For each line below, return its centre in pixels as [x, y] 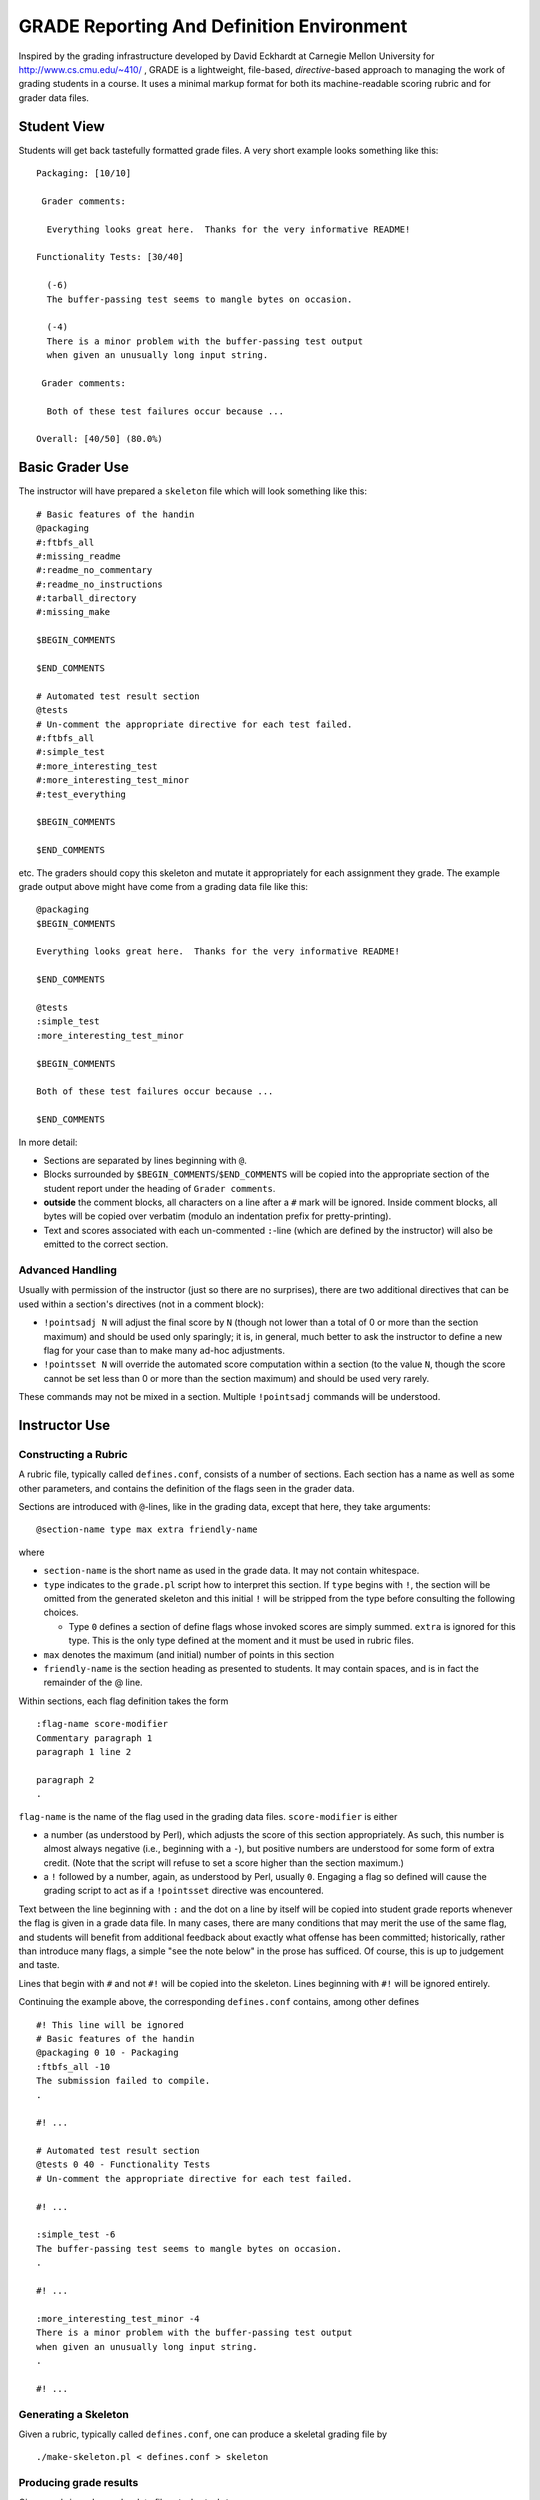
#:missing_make [73, 612]
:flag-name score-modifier [102, 1724]
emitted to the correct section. [106, 1244]
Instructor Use [64, 1425]
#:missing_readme [78, 556]
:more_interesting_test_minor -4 [118, 2318]
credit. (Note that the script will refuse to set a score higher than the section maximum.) [224, 1862]
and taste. [39, 1965]
